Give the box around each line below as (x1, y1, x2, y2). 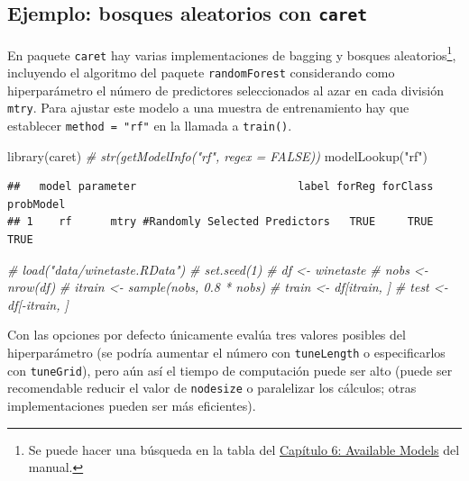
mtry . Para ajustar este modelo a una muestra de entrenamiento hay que (7, 98, 409, 117)
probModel (7, 197, 66, 211)
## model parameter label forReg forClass (7, 180, 434, 194)
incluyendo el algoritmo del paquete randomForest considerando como (7, 63, 395, 82)
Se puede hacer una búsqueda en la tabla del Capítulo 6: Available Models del (28, 440, 460, 458)
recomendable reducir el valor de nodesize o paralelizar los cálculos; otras (7, 378, 417, 397)
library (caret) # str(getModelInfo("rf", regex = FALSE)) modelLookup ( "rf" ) (7, 146, 428, 165)
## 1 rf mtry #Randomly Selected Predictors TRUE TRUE (7, 215, 434, 229)
